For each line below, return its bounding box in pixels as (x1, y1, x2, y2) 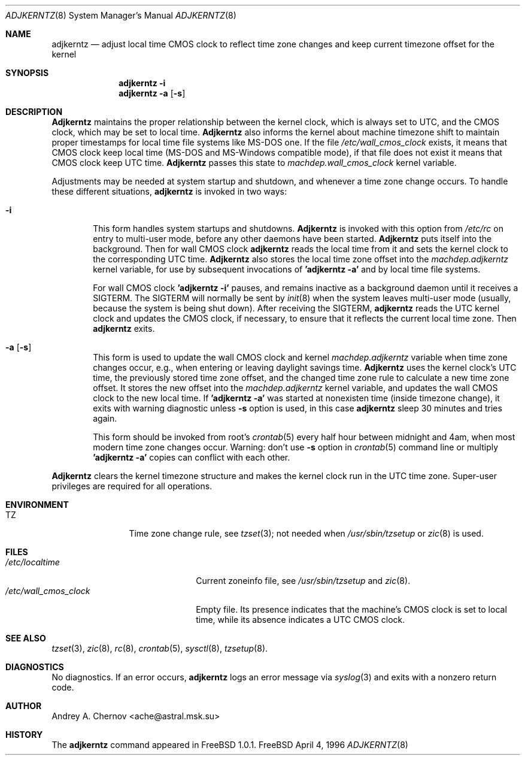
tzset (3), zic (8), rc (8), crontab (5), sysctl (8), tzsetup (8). (51, 643, 268, 653)
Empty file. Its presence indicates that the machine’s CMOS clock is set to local (196, 604, 507, 614)
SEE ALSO (5, 633, 46, 643)
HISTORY (5, 729, 43, 740)
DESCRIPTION (5, 107, 63, 117)
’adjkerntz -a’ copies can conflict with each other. (93, 452, 290, 462)
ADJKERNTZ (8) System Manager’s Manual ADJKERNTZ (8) (5, 10, 236, 20)
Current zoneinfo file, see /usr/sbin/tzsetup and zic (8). (196, 576, 411, 586)
